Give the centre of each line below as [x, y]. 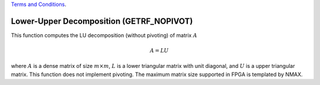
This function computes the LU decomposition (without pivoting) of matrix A [104, 35]
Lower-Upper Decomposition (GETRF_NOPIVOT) [102, 21]
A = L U [159, 51]
